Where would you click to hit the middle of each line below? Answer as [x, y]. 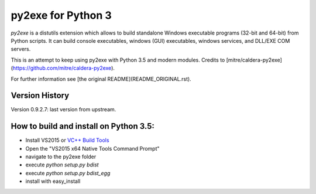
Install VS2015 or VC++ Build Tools [67, 140]
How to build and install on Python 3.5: [83, 126]
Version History [40, 96]
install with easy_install [53, 181]
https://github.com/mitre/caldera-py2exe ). [64, 68]
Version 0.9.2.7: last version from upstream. [63, 110]
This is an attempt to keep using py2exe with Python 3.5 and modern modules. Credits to [118, 60]
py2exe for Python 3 [61, 15]
